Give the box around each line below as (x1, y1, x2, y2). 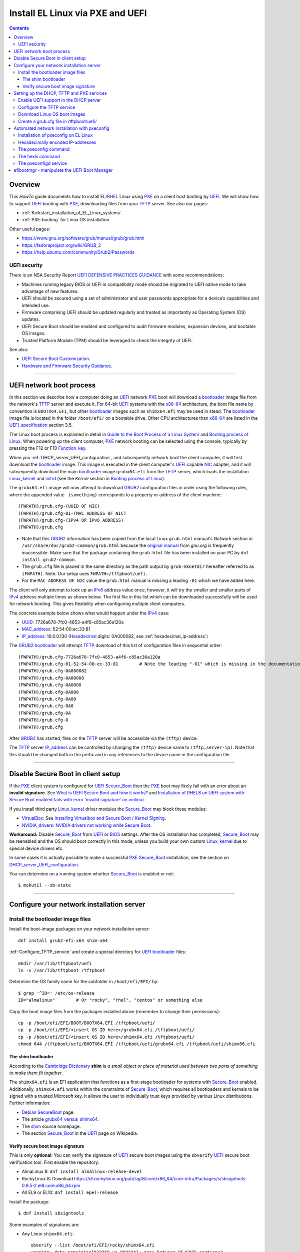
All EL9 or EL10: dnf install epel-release (21, 1189, 118, 1195)
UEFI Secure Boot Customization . (21, 356, 90, 362)
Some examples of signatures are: (9, 1221, 80, 1227)
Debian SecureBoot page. (21, 1109, 75, 1115)
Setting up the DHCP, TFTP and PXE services (13, 90, 107, 96)
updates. (21, 316, 40, 323)
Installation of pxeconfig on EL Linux (18, 132, 93, 138)
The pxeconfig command (18, 146, 70, 152)
